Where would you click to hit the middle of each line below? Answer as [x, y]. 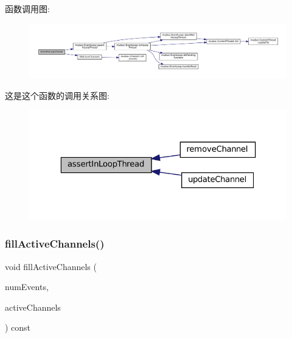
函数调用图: [27, 8]
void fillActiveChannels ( [51, 266]
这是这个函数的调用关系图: [57, 95]
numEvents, [27, 287]
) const [18, 327]
